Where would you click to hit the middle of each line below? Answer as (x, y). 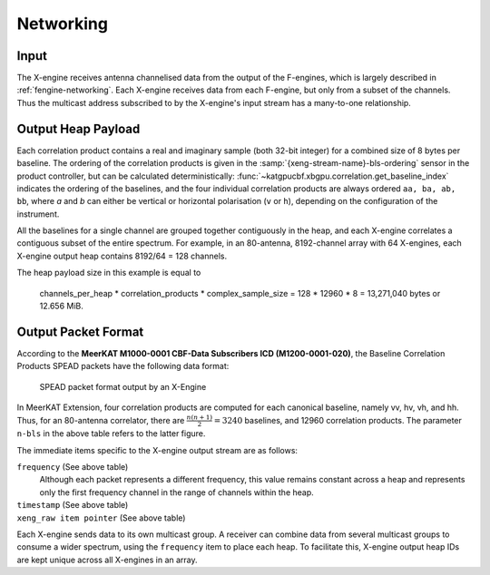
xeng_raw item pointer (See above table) (101, 518)
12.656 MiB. (61, 306)
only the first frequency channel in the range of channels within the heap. (177, 492)
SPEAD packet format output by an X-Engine (123, 386)
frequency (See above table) (73, 467)
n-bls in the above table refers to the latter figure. (111, 434)
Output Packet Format (80, 331)
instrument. (38, 214)
